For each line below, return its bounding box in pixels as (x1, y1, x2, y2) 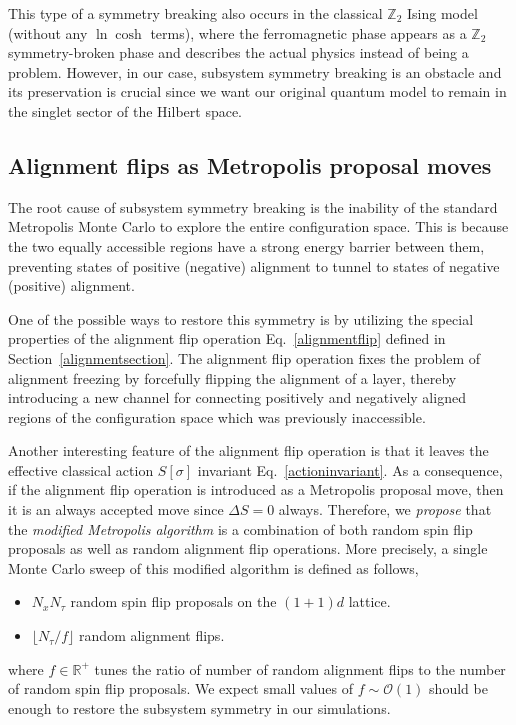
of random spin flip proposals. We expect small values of (8, 678, 354, 699)
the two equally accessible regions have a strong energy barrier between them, (8, 235, 485, 256)
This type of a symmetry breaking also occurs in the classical (8, 3, 383, 23)
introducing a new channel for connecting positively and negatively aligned (8, 387, 466, 408)
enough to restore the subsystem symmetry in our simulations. (8, 697, 391, 718)
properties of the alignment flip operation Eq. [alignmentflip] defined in (8, 328, 446, 349)
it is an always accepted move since (8, 499, 224, 520)
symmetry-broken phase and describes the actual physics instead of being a (8, 42, 469, 63)
